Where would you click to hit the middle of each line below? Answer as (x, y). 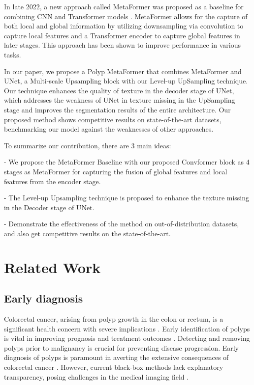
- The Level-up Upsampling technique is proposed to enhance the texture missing (127, 198)
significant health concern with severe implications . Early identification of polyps (127, 328)
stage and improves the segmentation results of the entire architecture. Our (117, 109)
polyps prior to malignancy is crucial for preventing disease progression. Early (122, 347)
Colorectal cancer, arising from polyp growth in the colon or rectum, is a (114, 319)
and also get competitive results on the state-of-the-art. (87, 233)
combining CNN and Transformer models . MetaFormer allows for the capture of (126, 16)
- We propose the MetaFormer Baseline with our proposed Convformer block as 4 (127, 162)
